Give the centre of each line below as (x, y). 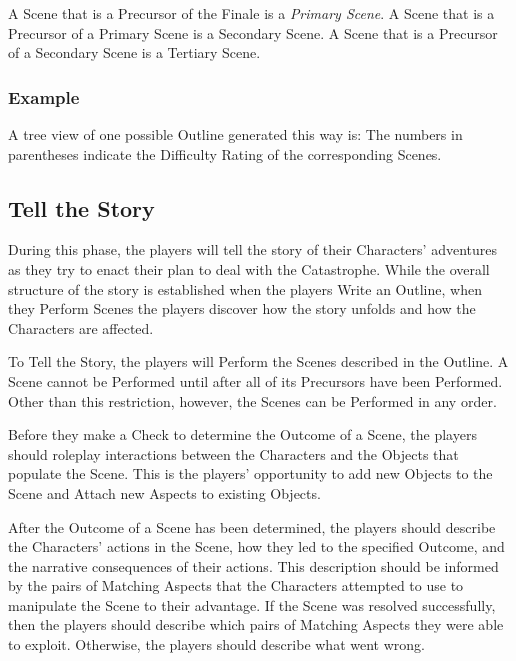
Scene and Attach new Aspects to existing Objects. (164, 492)
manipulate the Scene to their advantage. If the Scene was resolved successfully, (252, 604)
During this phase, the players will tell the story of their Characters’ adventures (252, 249)
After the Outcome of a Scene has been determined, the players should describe (252, 526)
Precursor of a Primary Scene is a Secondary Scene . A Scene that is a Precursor (253, 32)
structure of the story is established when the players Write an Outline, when (245, 288)
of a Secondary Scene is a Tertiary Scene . (134, 52)
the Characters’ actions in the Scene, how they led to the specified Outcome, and (256, 546)
